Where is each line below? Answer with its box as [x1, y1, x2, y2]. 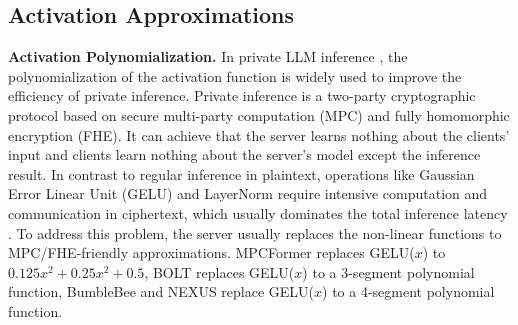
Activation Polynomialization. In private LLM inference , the [8, 46, 408, 67]
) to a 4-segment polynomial [322, 281, 495, 302]
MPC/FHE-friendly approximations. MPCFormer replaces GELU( [8, 242, 415, 263]
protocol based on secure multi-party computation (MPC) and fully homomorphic [8, 104, 510, 125]
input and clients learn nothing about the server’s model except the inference [8, 144, 481, 165]
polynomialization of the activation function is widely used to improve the [8, 65, 462, 86]
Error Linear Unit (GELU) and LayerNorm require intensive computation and [8, 183, 488, 204]
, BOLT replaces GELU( [144, 261, 295, 282]
